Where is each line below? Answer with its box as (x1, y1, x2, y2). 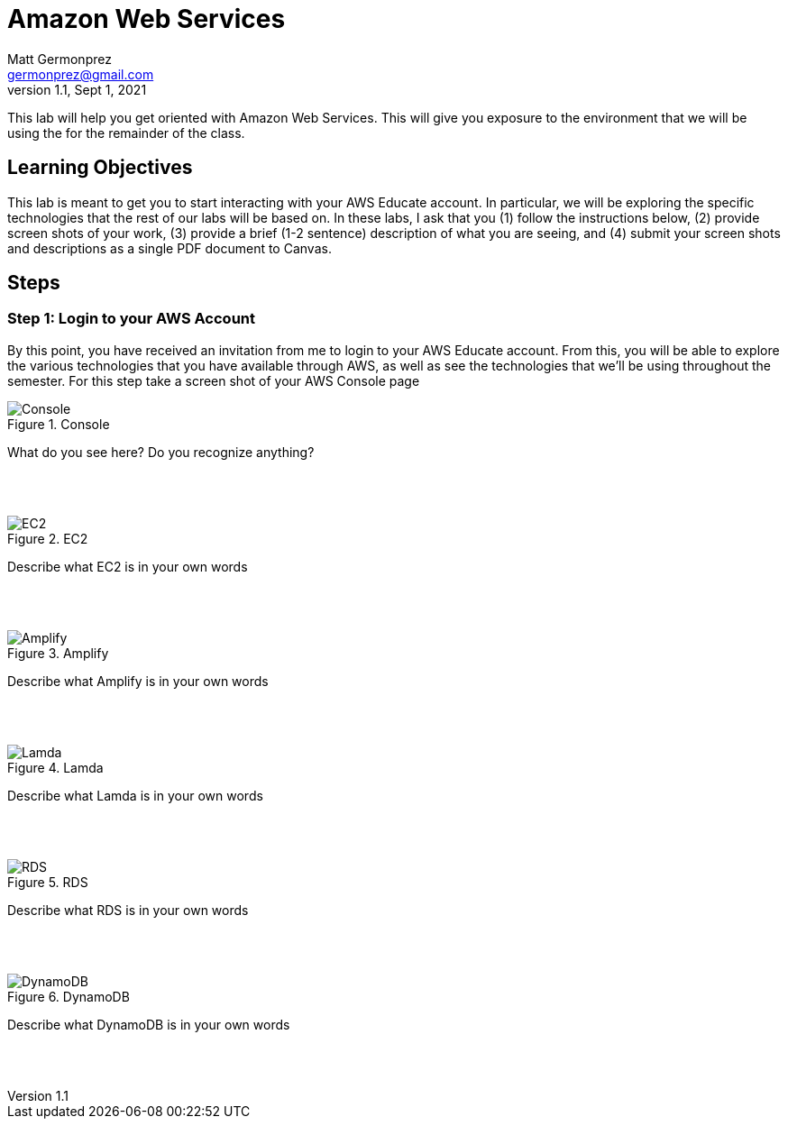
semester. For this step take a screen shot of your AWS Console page (7, 372, 420, 389)
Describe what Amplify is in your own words (7, 673, 269, 689)
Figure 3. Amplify (7, 645, 109, 661)
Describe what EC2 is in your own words (7, 558, 248, 574)
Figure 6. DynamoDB (7, 988, 130, 1004)
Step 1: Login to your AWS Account (7, 309, 256, 328)
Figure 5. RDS (7, 874, 88, 890)
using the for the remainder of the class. (7, 124, 245, 141)
